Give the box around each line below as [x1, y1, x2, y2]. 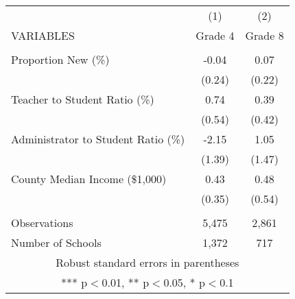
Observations [11, 215, 73, 230]
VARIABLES [11, 27, 75, 43]
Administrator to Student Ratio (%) [11, 131, 185, 147]
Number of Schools [11, 235, 102, 250]
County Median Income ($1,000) [11, 171, 167, 187]
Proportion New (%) [11, 51, 110, 67]
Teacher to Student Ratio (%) [11, 91, 154, 107]
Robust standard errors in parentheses [56, 254, 239, 270]
